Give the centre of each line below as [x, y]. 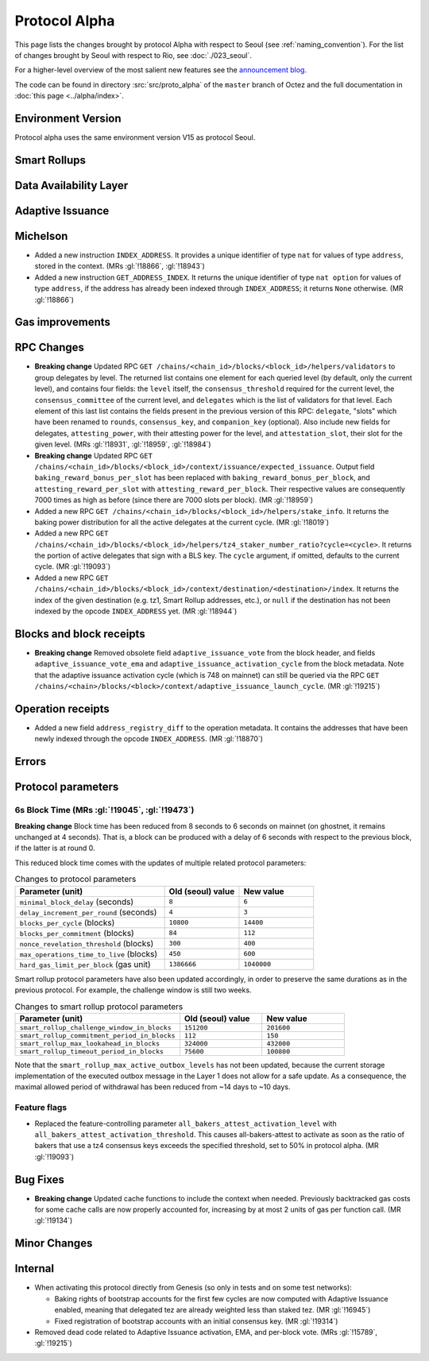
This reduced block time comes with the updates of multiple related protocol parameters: [160, 863]
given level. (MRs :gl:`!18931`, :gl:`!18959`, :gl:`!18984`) [123, 444]
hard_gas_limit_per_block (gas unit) [85, 964]
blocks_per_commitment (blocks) [77, 933]
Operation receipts [62, 708]
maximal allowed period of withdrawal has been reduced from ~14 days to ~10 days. [153, 1087]
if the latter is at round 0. [55, 848]
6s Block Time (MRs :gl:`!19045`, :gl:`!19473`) [104, 810]
